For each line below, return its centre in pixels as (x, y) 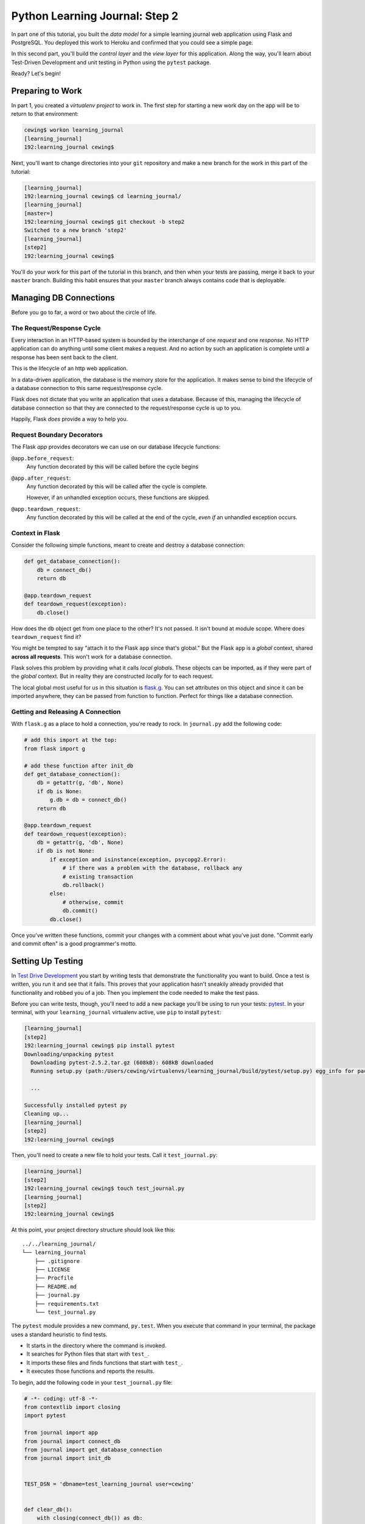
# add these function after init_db (79, 766)
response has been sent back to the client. (64, 357)
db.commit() (80, 911)
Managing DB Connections (63, 298)
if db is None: (59, 791)
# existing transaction (98, 877)
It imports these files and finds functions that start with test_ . (105, 1362)
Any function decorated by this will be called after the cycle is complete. (117, 486)
